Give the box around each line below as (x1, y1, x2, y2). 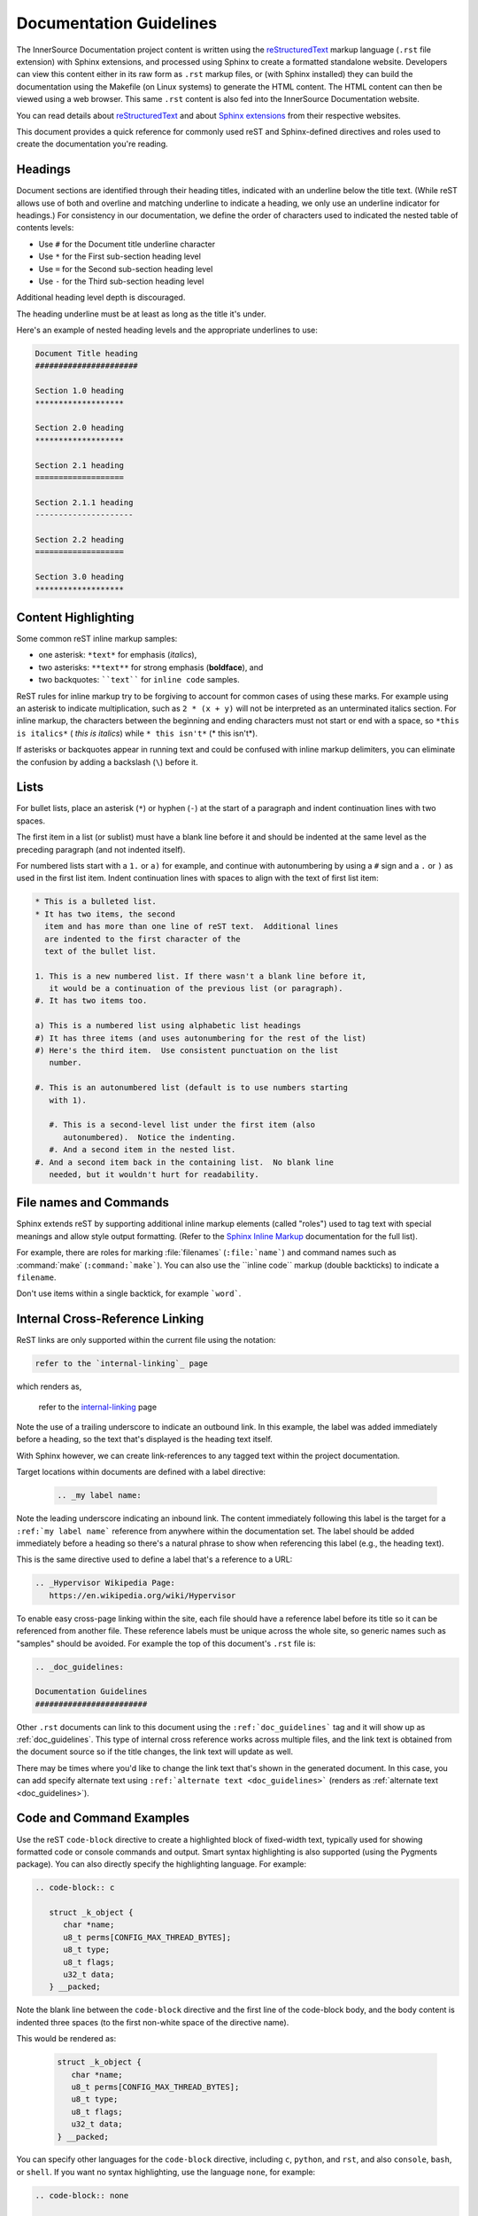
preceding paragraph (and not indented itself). (16, 844, 186, 854)
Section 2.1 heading (35, 460, 124, 470)
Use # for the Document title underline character (38, 238, 216, 249)
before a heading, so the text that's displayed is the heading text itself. (16, 1434, 274, 1445)
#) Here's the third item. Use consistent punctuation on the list (35, 1046, 339, 1056)
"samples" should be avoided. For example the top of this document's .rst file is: (16, 1638, 316, 1649)
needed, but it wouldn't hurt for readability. (49, 1169, 260, 1179)
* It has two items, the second (35, 909, 176, 919)
